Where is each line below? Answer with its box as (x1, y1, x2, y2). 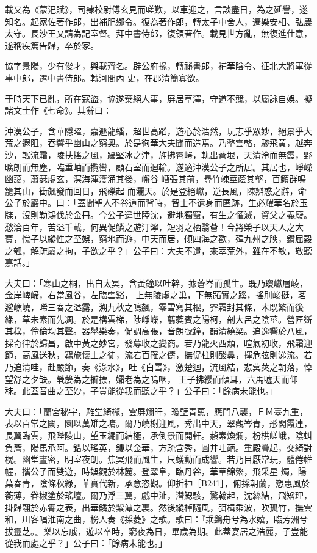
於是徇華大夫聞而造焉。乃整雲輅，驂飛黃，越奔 (124, 136, 312, 149)
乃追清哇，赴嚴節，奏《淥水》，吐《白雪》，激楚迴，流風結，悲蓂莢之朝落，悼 (5, 361, 312, 373)
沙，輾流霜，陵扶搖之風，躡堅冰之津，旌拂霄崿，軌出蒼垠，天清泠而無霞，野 (5, 148, 312, 161)
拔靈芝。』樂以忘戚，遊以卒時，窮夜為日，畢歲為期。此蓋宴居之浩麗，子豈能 (5, 524, 308, 537)
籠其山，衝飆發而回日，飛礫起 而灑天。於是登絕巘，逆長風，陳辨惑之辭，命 (5, 184, 307, 197)
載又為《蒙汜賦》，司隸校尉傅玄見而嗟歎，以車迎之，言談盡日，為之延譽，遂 (5, 3, 308, 15)
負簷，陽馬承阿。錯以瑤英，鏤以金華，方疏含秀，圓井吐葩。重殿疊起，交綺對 (5, 441, 312, 453)
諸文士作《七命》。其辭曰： (5, 104, 112, 117)
